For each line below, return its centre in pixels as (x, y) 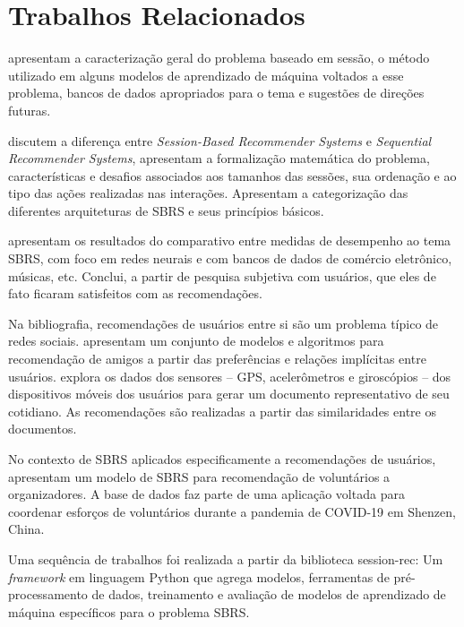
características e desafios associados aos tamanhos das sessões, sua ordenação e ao (232, 175)
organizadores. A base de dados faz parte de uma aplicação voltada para (206, 494)
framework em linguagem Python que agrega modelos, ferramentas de (199, 576)
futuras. (30, 110)
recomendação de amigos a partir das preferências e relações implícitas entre (217, 359)
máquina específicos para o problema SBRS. (129, 611)
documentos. (43, 429)
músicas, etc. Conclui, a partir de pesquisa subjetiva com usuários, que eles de (222, 275)
